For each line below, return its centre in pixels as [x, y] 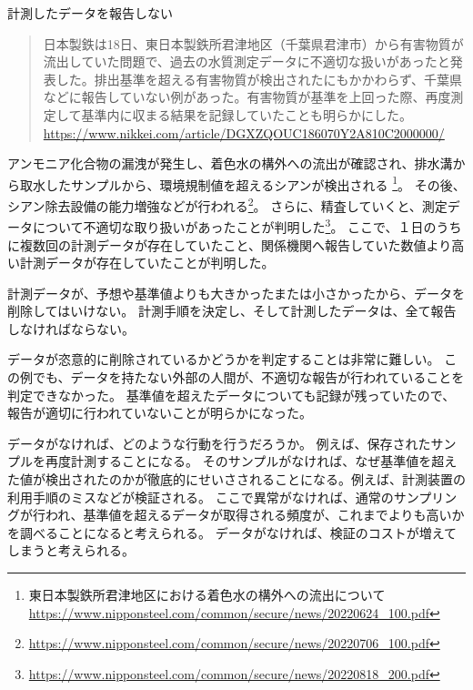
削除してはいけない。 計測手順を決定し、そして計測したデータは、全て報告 [232, 311]
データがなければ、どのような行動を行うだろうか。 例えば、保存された [219, 443]
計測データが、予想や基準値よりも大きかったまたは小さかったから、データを [236, 293]
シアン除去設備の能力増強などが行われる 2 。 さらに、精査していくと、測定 [227, 204]
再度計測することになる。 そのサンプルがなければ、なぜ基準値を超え [251, 461]
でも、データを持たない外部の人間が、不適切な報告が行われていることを [248, 377]
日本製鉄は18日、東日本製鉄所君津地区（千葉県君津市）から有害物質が [253, 43]
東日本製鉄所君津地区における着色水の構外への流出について [207, 594]
